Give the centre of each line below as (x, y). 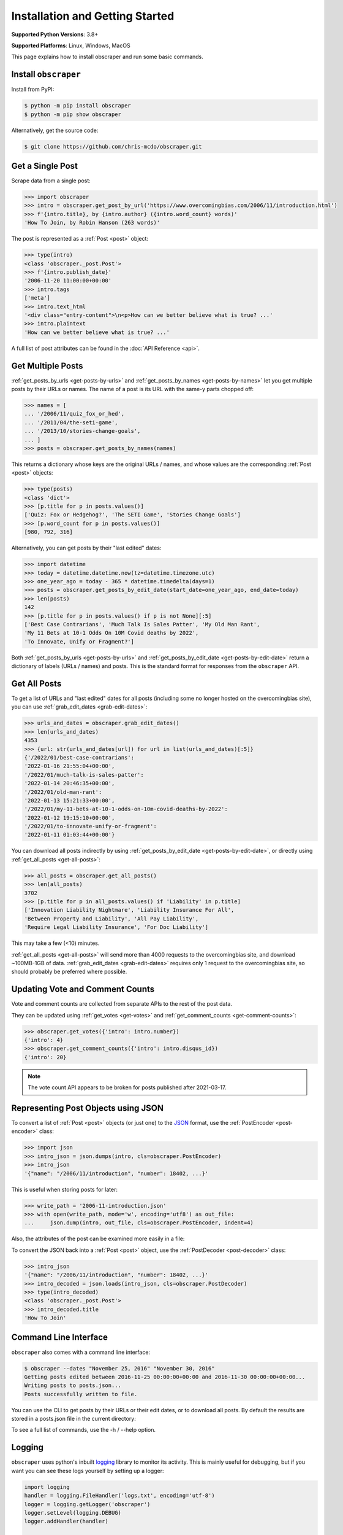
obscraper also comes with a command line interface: (81, 1352)
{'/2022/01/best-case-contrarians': (79, 757)
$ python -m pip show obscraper (73, 114)
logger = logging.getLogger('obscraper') (87, 1504)
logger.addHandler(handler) (66, 1521)
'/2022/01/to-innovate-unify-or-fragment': (91, 826)
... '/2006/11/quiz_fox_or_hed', (74, 414)
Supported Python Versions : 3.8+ (55, 34)
